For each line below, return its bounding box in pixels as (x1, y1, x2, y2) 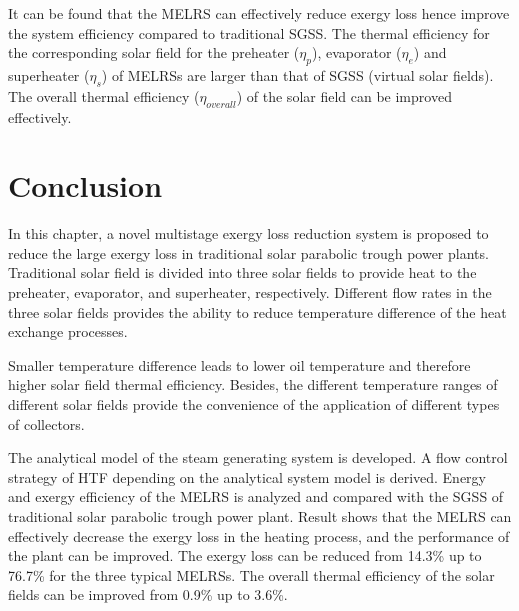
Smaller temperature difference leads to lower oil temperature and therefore (8, 354, 471, 375)
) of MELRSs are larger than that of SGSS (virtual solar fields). (101, 64, 494, 85)
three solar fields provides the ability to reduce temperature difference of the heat (8, 301, 507, 322)
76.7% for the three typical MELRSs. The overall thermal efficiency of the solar (8, 564, 495, 585)
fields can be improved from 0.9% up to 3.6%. (8, 584, 288, 605)
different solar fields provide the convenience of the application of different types (8, 394, 500, 415)
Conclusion (8, 165, 163, 206)
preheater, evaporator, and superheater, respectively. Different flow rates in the (8, 282, 492, 303)
